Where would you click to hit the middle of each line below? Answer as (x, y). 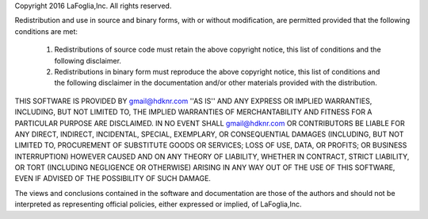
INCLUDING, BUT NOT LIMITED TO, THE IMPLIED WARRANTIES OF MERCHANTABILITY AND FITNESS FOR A (193, 112)
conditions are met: (46, 31)
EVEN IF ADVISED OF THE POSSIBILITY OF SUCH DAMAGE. (113, 179)
